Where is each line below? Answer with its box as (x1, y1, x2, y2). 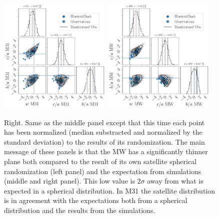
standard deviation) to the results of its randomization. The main (4, 136, 205, 147)
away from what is (147, 176, 203, 186)
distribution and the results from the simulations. (4, 205, 155, 215)
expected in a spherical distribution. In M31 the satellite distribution (4, 185, 215, 196)
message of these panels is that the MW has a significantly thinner (4, 146, 208, 157)
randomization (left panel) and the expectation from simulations (4, 166, 201, 176)
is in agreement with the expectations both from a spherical (4, 195, 187, 206)
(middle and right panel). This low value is (4, 176, 135, 186)
